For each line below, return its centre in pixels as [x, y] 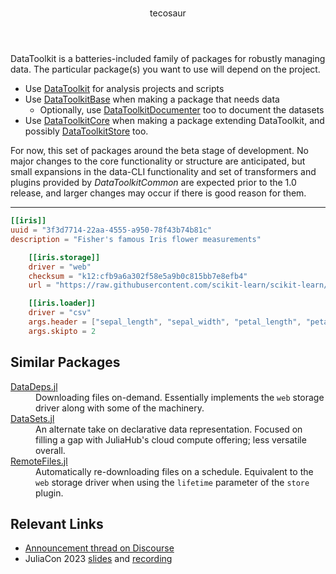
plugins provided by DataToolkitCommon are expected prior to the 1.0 [153, 183]
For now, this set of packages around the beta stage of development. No [159, 151]
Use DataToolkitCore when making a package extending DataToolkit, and [174, 121]
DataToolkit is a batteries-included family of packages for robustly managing [168, 59]
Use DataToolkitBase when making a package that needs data [152, 99]
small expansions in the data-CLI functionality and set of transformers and [163, 172]
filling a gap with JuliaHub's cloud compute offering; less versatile [171, 439]
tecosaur [168, 13]
